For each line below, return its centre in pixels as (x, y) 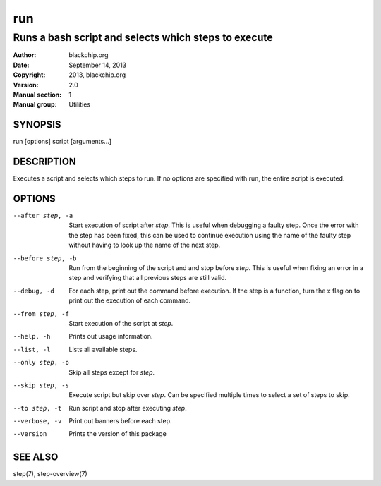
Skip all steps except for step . (112, 372)
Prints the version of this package (118, 434)
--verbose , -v (37, 421)
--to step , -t (37, 408)
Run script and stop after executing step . (128, 408)
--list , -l (32, 350)
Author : (25, 55)
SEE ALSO (36, 457)
